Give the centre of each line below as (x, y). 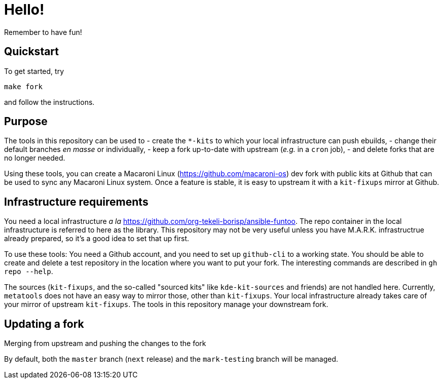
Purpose (26, 122)
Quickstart (32, 52)
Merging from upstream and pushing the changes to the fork (105, 343)
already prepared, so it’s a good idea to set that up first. (97, 239)
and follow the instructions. (49, 102)
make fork (23, 86)
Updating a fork (44, 324)
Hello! (24, 10)
